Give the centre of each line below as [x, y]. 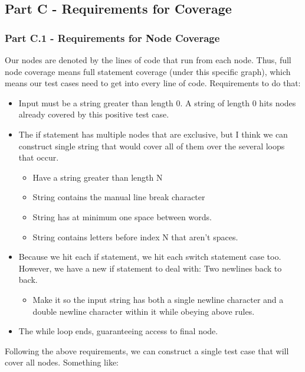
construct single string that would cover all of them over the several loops [152, 146]
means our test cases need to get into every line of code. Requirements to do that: [153, 83]
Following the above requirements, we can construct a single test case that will [147, 350]
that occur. [39, 157]
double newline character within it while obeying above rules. [144, 311]
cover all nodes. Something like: [62, 362]
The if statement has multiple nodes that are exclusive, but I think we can [153, 134]
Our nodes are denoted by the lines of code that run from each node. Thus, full [148, 60]
